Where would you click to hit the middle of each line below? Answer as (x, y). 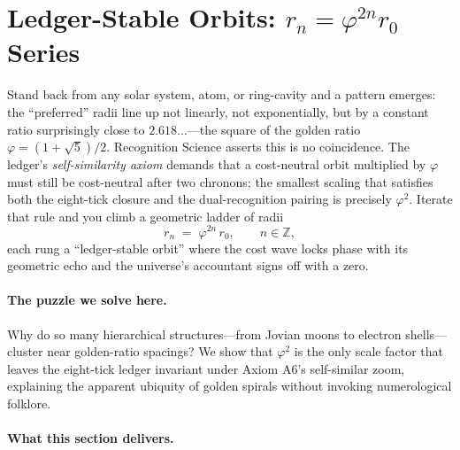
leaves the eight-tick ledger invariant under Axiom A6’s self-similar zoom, (206, 368)
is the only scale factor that (368, 351)
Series (44, 52)
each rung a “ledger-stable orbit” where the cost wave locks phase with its (208, 248)
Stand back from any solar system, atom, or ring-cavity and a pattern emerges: (222, 94)
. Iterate (431, 199)
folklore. (29, 403)
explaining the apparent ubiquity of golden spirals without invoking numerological (230, 386)
